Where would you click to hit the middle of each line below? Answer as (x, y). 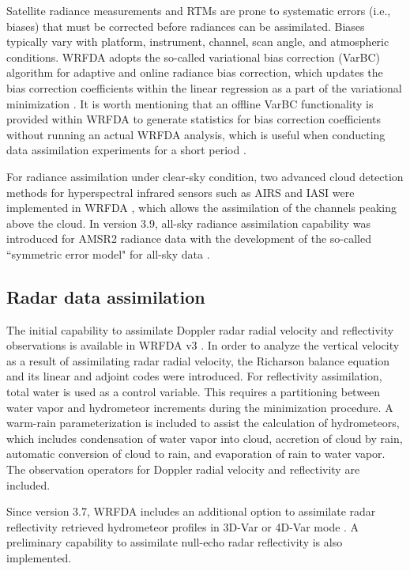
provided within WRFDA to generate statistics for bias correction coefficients (194, 119)
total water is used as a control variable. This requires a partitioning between (194, 392)
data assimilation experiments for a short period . (126, 150)
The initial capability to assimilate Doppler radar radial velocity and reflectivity (200, 329)
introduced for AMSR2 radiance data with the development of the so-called (189, 238)
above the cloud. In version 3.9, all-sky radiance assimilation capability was (188, 223)
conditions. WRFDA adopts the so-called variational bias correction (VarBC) (193, 57)
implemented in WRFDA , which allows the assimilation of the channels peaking (201, 208)
